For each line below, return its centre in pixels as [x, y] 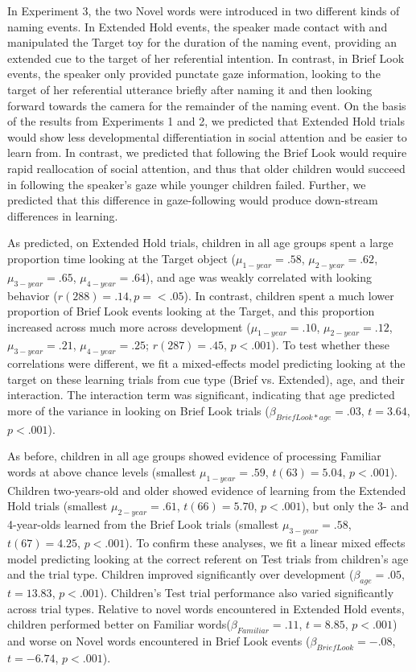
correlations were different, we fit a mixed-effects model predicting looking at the [206, 363]
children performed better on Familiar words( [119, 624]
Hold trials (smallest [58, 506]
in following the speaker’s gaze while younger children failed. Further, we [187, 184]
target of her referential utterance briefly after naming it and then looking [190, 89]
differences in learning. [63, 215]
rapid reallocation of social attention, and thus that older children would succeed [206, 168]
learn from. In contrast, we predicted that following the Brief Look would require [207, 153]
